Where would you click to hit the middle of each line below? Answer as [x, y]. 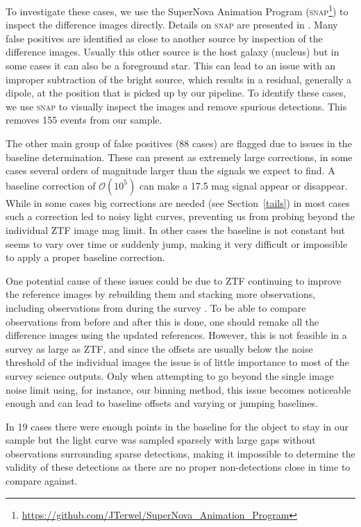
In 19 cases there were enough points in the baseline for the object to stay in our [177, 426]
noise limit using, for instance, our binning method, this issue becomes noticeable [178, 389]
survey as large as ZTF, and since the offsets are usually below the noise [159, 348]
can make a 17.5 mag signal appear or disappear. [243, 185]
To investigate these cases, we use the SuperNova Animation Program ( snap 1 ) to [177, 10]
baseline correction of [51, 185]
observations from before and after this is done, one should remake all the [162, 321]
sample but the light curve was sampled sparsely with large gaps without [161, 440]
